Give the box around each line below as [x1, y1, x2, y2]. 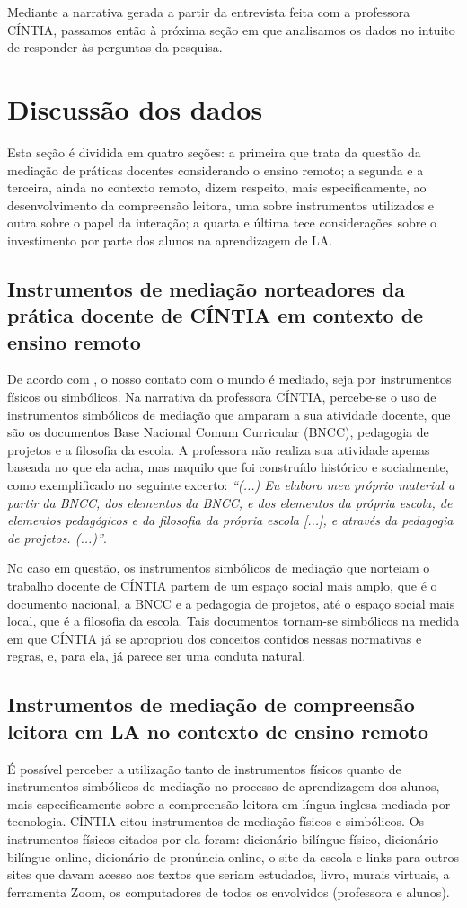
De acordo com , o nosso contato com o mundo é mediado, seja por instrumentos [7, 369, 452, 388]
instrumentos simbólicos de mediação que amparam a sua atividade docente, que [7, 405, 451, 423]
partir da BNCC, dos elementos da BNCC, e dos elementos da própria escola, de [7, 493, 453, 512]
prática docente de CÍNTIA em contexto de [7, 301, 424, 329]
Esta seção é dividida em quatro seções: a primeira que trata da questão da [7, 142, 421, 161]
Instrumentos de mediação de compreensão [7, 690, 415, 718]
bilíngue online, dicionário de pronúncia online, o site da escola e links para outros [7, 847, 459, 866]
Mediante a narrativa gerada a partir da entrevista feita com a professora [7, 3, 410, 21]
